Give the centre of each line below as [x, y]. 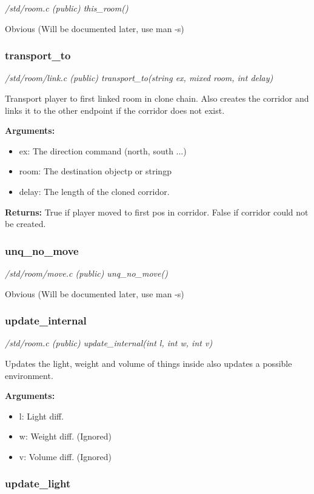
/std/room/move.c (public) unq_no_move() [86, 273]
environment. [29, 375]
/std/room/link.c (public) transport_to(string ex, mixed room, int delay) [139, 78]
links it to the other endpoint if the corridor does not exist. [115, 110]
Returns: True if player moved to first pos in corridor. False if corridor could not [157, 212]
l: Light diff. [42, 416]
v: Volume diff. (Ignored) [65, 456]
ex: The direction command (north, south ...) [103, 150]
